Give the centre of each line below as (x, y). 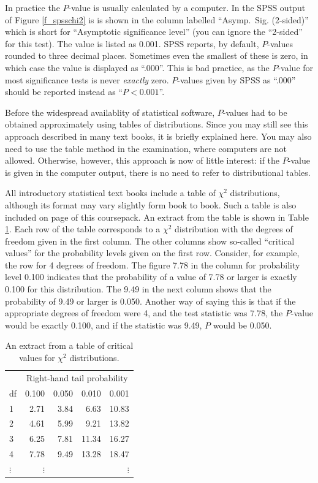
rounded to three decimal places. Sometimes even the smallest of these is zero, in (157, 55)
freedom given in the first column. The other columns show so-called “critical (150, 241)
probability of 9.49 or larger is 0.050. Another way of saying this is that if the (150, 301)
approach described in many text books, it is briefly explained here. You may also (158, 136)
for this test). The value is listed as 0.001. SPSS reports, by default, (132, 43)
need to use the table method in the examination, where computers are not (146, 148)
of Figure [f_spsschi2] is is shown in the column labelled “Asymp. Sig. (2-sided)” (157, 19)
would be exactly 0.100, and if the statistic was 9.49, (104, 325)
